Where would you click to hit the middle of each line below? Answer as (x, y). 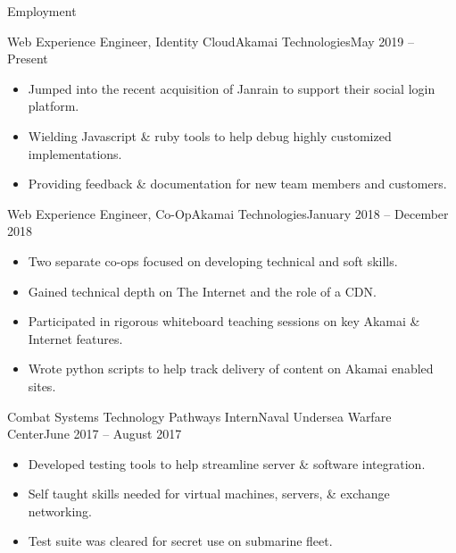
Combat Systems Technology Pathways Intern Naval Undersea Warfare (199, 416)
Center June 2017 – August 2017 (95, 434)
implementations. (75, 153)
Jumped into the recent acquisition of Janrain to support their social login (232, 88)
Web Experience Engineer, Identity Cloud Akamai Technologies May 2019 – (211, 41)
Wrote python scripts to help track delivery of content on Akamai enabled (231, 369)
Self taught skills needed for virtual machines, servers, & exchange (209, 494)
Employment (42, 11)
